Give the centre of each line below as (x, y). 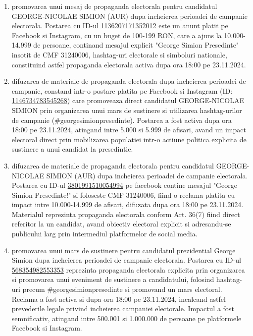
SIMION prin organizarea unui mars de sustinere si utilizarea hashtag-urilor (127, 110)
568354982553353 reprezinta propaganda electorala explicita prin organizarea (128, 269)
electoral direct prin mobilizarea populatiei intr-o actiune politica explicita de (129, 139)
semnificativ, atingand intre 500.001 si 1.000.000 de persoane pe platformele (126, 318)
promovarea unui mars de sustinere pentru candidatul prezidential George (124, 250)
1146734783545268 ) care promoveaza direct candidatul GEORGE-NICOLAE (128, 100)
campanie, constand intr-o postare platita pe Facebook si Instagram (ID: (122, 90)
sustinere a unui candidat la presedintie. (72, 149)
